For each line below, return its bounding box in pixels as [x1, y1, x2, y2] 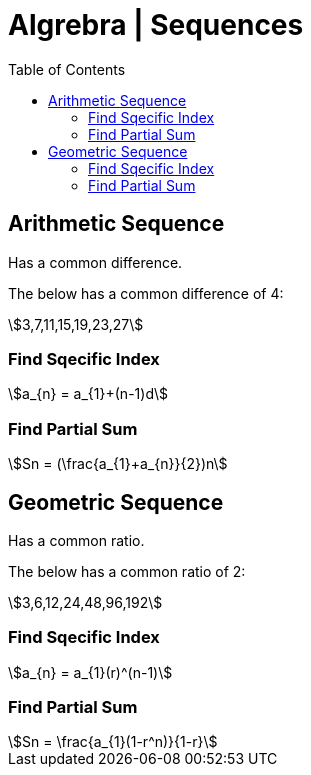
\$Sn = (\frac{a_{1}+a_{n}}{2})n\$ [8, 455, 228, 473]
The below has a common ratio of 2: [8, 562, 246, 580]
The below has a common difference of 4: [8, 284, 284, 302]
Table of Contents [8, 60, 126, 78]
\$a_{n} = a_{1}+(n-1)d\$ [8, 385, 168, 403]
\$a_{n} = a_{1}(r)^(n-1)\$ [8, 663, 173, 681]
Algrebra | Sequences [8, 8, 304, 42]
